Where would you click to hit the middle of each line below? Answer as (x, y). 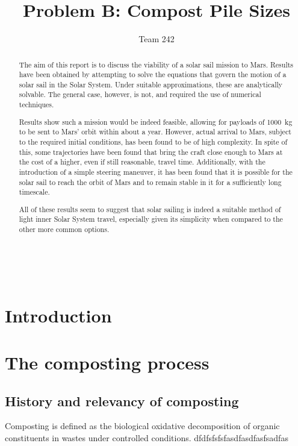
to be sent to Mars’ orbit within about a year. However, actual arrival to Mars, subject (155, 132)
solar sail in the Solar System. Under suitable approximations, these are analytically (151, 84)
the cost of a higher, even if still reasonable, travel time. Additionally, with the (142, 162)
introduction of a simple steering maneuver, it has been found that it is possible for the (156, 171)
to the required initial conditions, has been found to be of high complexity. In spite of (153, 142)
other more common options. (64, 229)
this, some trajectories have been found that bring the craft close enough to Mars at (151, 152)
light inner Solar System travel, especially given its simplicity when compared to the (151, 219)
